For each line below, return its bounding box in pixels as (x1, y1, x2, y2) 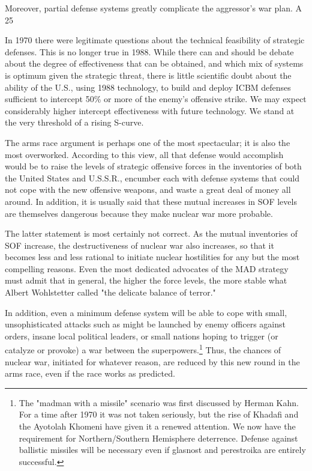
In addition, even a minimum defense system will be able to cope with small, (5, 306, 287, 318)
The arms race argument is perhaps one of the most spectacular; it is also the (5, 136, 290, 148)
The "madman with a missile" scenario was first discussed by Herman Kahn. (19, 396, 299, 409)
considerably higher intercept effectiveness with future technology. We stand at (5, 104, 295, 117)
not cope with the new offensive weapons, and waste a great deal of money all (5, 183, 291, 196)
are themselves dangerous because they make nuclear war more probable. (5, 207, 273, 219)
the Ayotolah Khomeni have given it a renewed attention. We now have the (19, 420, 296, 433)
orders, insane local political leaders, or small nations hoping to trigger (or (5, 329, 278, 342)
